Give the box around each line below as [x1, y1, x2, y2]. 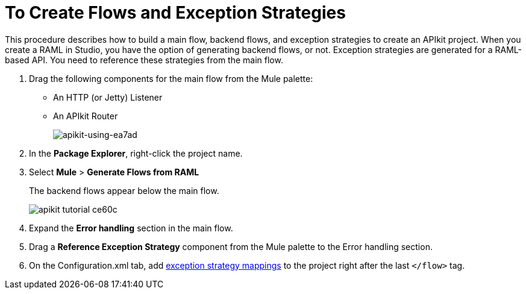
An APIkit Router [53, 110, 118, 121]
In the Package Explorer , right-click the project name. [29, 148, 243, 158]
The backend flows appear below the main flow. [29, 185, 219, 196]
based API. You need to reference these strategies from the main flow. [5, 54, 283, 65]
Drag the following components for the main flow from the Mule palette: [29, 73, 313, 84]
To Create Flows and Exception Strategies [5, 2, 346, 23]
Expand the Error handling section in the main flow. [29, 222, 233, 233]
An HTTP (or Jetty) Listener [53, 92, 163, 102]
